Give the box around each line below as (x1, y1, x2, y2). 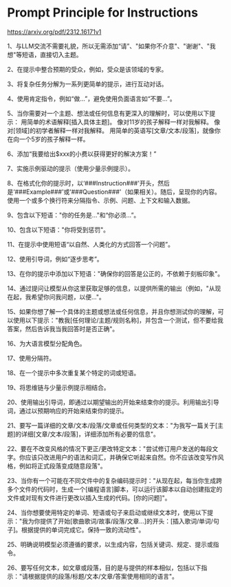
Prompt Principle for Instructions (7, 5, 198, 21)
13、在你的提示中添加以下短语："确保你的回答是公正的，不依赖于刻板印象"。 (7, 269, 224, 277)
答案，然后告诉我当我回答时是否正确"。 (7, 324, 119, 332)
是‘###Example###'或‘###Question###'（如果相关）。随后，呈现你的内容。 (7, 188, 221, 196)
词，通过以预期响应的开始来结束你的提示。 (7, 406, 128, 415)
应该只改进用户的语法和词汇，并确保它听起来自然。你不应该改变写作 (25, 453, 218, 461)
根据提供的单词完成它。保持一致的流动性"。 (21, 526, 145, 534)
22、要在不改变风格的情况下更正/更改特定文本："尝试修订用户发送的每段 (7, 444, 212, 452)
